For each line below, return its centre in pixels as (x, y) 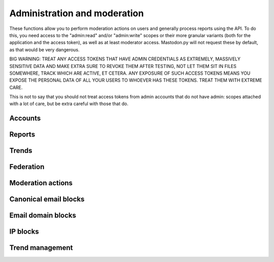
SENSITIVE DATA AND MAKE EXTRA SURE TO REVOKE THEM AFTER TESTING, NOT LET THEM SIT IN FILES (123, 66)
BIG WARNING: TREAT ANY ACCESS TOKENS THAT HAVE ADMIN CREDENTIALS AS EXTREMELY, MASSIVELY (125, 59)
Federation (27, 167)
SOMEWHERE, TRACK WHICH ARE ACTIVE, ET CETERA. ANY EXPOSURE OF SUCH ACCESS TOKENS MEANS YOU (130, 73)
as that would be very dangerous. (44, 50)
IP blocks (24, 232)
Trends (21, 151)
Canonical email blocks (47, 199)
